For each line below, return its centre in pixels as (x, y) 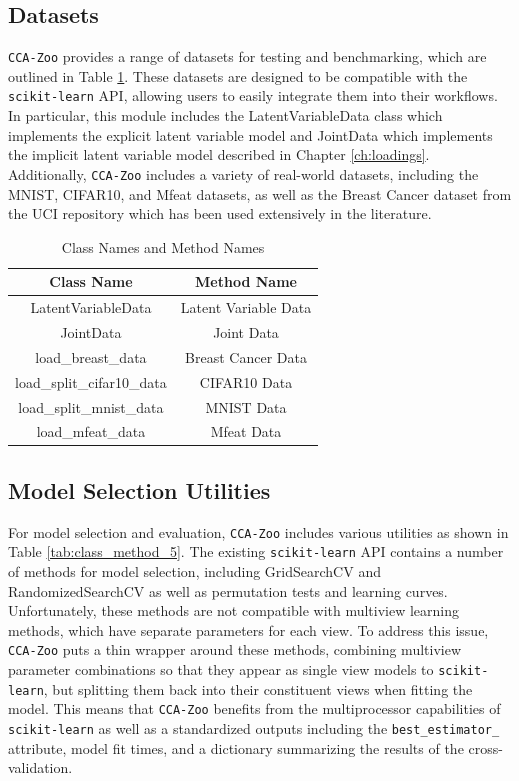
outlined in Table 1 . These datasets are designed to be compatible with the (238, 75)
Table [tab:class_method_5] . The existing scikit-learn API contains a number (256, 551)
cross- (485, 747)
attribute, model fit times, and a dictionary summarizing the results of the (236, 747)
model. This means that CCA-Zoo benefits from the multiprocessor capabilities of (254, 708)
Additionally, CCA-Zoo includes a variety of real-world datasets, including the (243, 173)
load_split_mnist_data (91, 406)
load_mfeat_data (91, 431)
